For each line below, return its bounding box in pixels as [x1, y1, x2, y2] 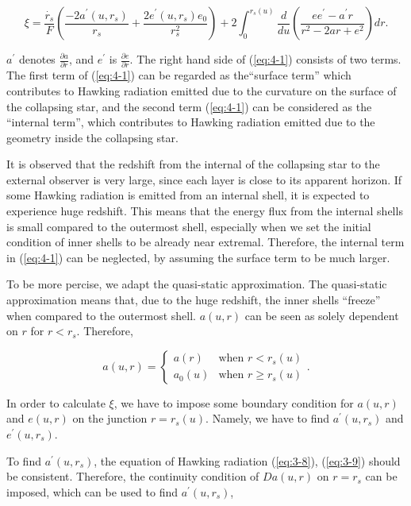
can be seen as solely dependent [244, 307, 399, 323]
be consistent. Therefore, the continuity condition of [6, 468, 259, 485]
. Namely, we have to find [205, 410, 330, 427]
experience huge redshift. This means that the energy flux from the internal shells [6, 203, 403, 219]
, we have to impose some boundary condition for [113, 394, 354, 411]
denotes [18, 51, 56, 67]
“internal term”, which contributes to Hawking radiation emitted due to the [6, 114, 375, 130]
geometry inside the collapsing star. [6, 129, 179, 145]
